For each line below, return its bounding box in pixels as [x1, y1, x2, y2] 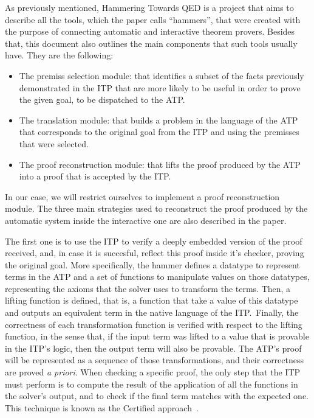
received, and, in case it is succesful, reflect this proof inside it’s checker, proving [5, 246, 304, 259]
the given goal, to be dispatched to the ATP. [19, 93, 185, 106]
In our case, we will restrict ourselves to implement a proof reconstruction [5, 190, 280, 203]
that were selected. [19, 137, 89, 150]
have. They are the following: [5, 49, 114, 61]
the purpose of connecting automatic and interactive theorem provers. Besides [5, 25, 295, 38]
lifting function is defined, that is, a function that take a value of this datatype [5, 294, 298, 307]
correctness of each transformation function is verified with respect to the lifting [5, 318, 302, 330]
